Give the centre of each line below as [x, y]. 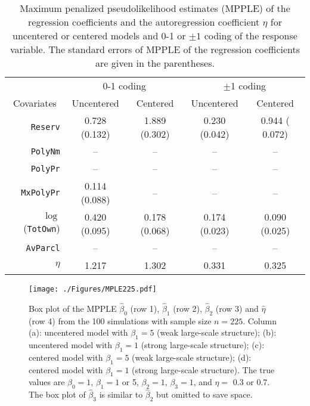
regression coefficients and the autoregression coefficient [144, 22]
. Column [260, 320]
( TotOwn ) [42, 228]
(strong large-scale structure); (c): [203, 345]
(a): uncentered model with [78, 332]
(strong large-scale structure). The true [203, 369]
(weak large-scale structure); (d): [192, 357]
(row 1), [145, 308]
